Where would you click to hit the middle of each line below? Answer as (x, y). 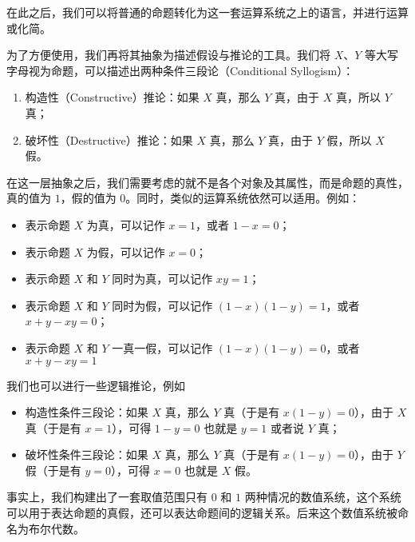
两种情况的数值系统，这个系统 (323, 497)
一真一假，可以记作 (162, 347)
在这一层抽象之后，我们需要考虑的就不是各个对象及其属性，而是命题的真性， (207, 182)
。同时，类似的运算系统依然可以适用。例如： (243, 198)
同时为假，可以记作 (162, 305)
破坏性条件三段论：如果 (87, 454)
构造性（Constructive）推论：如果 (112, 97)
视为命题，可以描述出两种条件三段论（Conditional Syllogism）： (191, 70)
